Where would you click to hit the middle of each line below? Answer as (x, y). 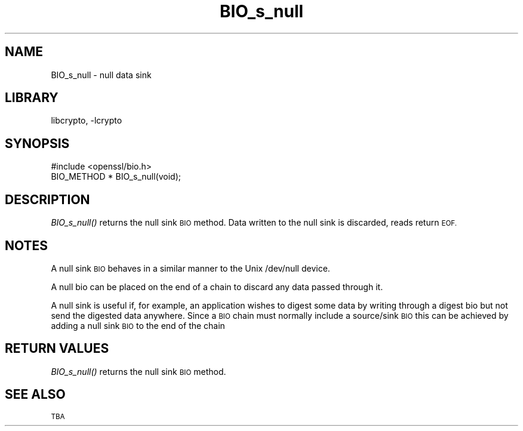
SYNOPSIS (37, 143)
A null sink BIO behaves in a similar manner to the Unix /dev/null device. (190, 268)
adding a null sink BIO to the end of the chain (138, 325)
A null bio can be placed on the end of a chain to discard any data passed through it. (217, 287)
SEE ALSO (35, 395)
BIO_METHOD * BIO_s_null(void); (116, 177)
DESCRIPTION (47, 199)
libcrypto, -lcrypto (87, 121)
